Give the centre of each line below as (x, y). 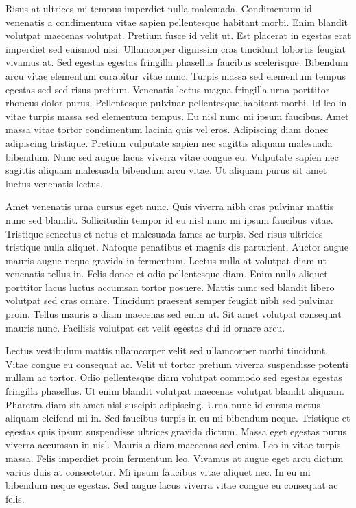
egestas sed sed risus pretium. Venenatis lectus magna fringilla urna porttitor (168, 89)
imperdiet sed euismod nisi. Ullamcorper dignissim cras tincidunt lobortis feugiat (176, 48)
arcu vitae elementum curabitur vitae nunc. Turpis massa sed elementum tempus (176, 75)
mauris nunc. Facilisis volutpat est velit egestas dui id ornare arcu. (145, 327)
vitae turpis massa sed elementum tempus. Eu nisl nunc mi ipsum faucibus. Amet (177, 116)
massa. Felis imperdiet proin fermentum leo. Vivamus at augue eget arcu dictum (175, 458)
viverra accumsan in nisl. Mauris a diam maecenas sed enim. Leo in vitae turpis (173, 444)
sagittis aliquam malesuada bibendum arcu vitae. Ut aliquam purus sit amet (166, 170)
